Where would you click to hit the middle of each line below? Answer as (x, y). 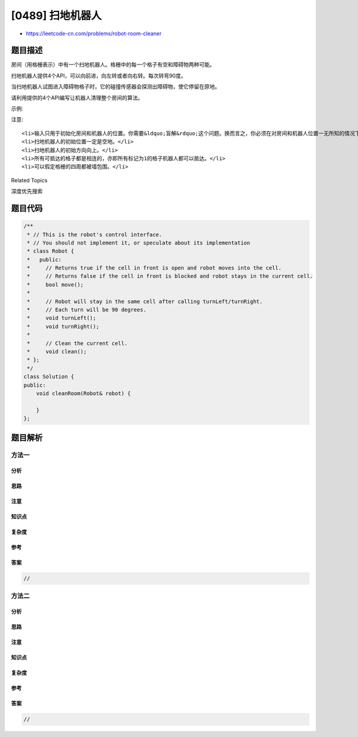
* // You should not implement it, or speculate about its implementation (139, 243)
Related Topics (29, 180)
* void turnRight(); (63, 326)
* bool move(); (55, 285)
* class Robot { (51, 251)
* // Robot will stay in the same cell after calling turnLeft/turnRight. (145, 301)
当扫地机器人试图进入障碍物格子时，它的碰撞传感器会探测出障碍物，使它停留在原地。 (115, 87)
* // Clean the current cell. (77, 343)
